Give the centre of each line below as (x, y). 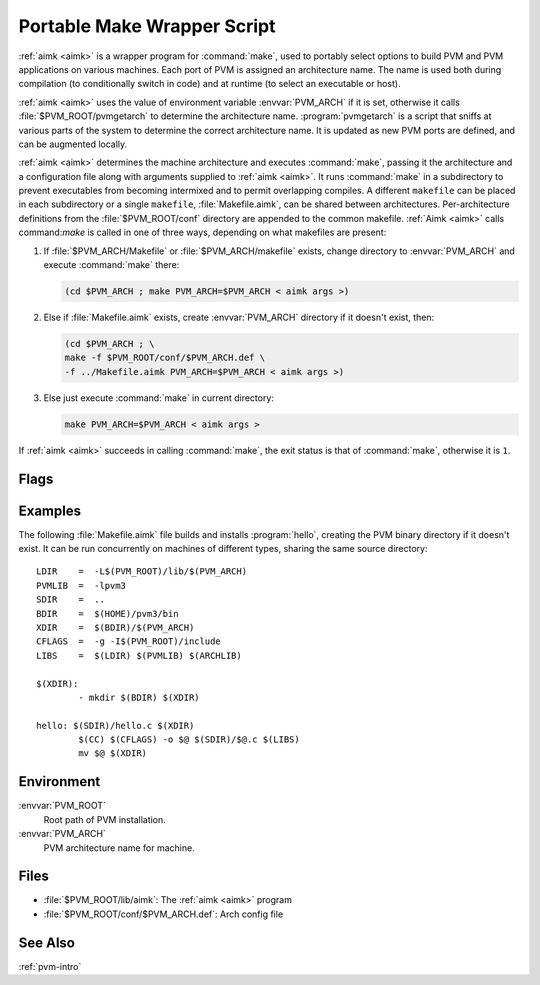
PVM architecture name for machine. (119, 847)
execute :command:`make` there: (111, 265)
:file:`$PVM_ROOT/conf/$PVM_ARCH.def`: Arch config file (163, 914)
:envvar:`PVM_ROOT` (62, 806)
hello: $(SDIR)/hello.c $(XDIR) (115, 725)
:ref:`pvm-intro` (50, 966)
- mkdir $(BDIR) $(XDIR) (139, 697)
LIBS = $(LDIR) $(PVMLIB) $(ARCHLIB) (139, 655)
